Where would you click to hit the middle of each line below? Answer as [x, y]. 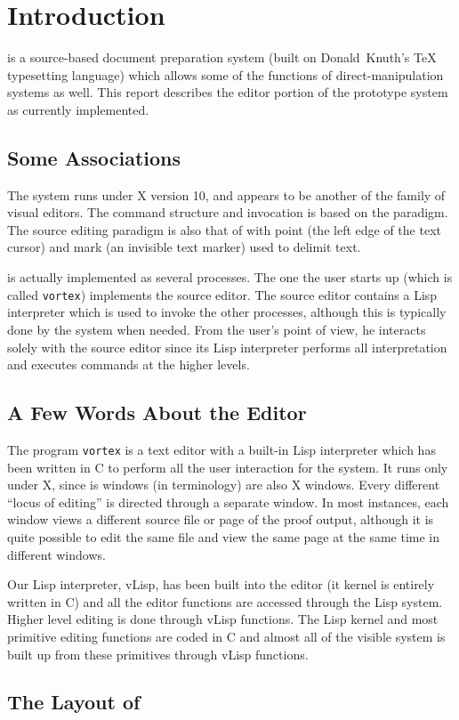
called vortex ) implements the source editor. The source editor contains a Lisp [222, 294]
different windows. [56, 554]
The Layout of [74, 702]
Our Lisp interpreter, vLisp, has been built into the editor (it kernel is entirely [221, 584]
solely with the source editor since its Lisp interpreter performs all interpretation [227, 347]
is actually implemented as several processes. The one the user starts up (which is [230, 277]
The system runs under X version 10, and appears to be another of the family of [226, 194]
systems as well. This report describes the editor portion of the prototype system [228, 92]
